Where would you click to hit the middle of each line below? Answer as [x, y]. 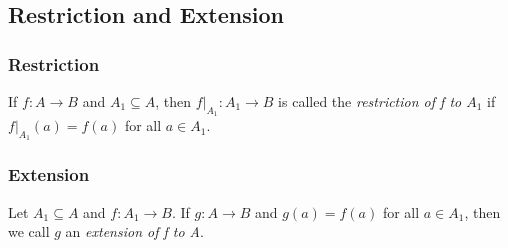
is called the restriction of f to [370, 101]
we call [29, 231]
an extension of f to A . [134, 231]
